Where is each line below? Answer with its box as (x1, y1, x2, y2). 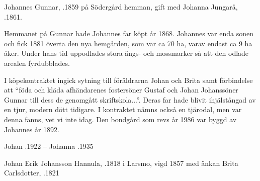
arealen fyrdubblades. (4, 57, 70, 68)
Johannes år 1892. (4, 124, 59, 134)
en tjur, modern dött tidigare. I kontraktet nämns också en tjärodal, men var (4, 104, 242, 115)
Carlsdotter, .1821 (4, 167, 59, 178)
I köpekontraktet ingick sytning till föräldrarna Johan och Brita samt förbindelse (4, 74, 253, 85)
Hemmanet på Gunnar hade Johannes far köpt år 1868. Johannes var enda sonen (4, 28, 253, 39)
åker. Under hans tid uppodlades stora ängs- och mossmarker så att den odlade (4, 48, 249, 58)
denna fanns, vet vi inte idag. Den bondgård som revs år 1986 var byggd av (4, 114, 237, 124)
